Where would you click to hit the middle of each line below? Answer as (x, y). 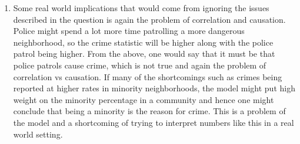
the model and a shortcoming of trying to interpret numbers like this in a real (154, 122)
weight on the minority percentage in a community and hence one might (144, 99)
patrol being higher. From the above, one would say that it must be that (144, 54)
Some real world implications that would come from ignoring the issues (141, 8)
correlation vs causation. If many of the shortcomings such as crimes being (148, 76)
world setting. (38, 134)
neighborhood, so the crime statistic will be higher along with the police (143, 42)
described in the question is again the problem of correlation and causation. (149, 19)
